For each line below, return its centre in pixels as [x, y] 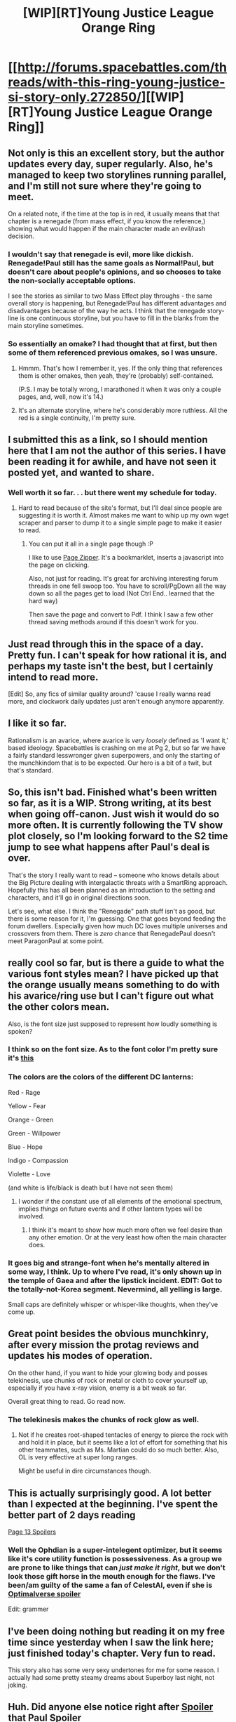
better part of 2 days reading [72, 1515]
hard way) [43, 601]
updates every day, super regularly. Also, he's [111, 164]
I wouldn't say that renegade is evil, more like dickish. [101, 254]
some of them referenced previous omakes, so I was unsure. [113, 353]
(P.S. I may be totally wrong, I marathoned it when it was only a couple [119, 389]
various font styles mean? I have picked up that [113, 974]
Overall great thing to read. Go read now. [67, 1401]
